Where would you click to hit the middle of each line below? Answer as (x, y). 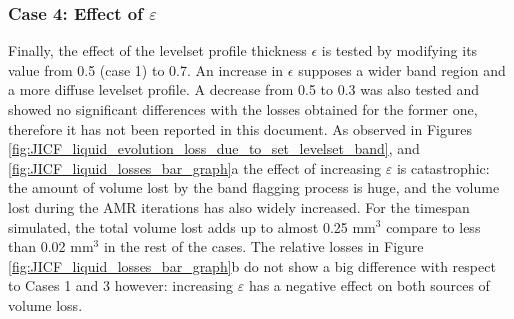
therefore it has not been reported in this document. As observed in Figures (240, 128)
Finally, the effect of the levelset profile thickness (157, 50)
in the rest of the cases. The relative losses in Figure (263, 246)
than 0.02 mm (51, 246)
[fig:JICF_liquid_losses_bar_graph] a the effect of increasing (195, 167)
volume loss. (45, 304)
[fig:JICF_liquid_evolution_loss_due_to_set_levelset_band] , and (214, 148)
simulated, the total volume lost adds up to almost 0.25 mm (192, 226)
